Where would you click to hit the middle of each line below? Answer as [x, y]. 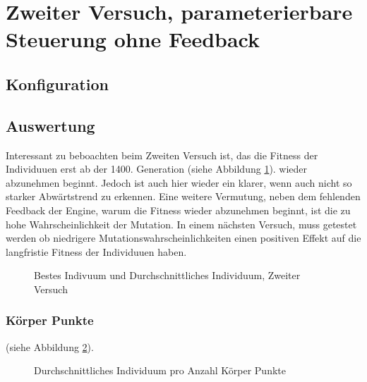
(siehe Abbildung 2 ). [50, 346]
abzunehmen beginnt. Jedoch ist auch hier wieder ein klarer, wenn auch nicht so [179, 182]
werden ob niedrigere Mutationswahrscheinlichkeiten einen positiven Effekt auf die [183, 238]
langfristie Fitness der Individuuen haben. [96, 251]
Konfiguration [57, 84]
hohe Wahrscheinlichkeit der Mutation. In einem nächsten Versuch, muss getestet [181, 224]
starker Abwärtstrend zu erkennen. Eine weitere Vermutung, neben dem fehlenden [183, 196]
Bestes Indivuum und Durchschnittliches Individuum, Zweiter [167, 275]
